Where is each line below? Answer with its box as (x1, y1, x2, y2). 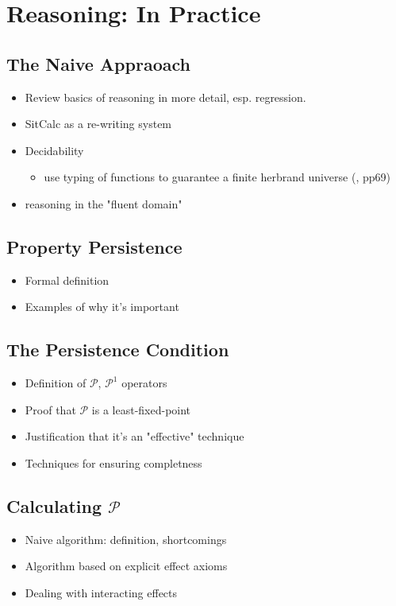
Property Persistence (6, 234, 183, 258)
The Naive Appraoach (6, 51, 190, 76)
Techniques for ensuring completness (25, 454, 202, 471)
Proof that (25, 401, 76, 418)
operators (121, 375, 167, 391)
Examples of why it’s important (25, 298, 179, 315)
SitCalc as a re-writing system (25, 115, 172, 132)
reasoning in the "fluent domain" (25, 195, 183, 212)
